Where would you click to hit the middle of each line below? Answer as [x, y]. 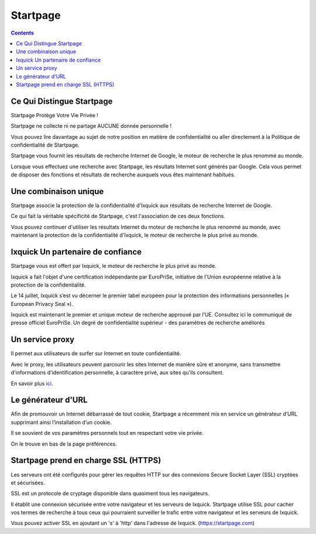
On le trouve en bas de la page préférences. [64, 444]
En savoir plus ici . [32, 383]
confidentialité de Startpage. [45, 145]
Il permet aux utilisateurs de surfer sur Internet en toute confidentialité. [96, 353]
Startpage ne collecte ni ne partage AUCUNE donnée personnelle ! [91, 126]
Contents [23, 33]
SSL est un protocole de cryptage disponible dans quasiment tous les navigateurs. [110, 494]
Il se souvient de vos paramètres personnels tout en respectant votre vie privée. [107, 433]
